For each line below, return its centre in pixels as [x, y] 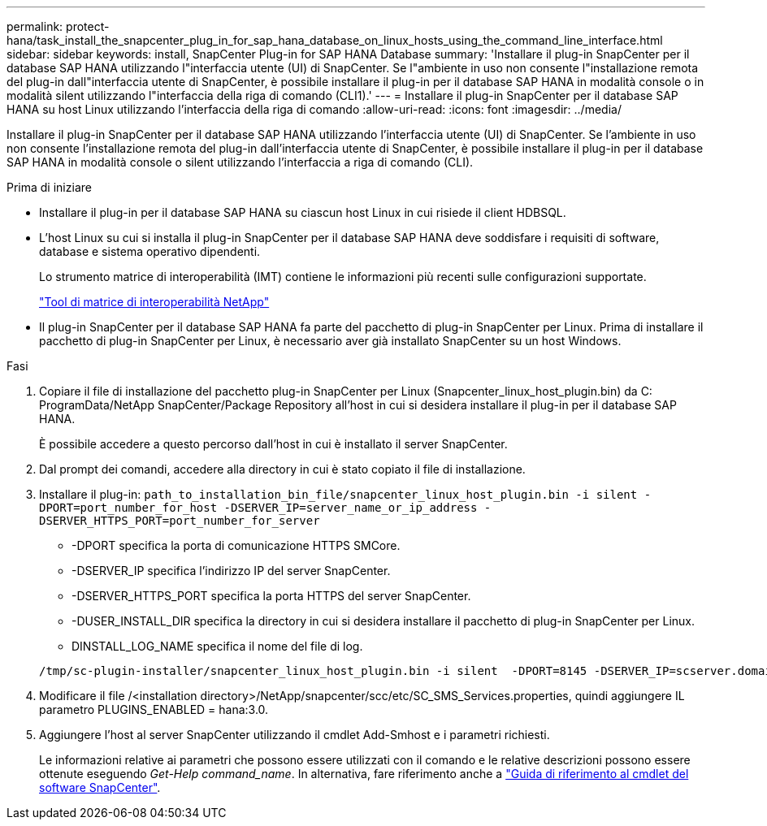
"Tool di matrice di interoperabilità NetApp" [154, 302]
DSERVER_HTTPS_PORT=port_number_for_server [180, 521]
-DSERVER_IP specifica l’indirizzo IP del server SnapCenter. [231, 571]
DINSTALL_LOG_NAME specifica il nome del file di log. [217, 646]
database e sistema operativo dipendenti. [150, 251]
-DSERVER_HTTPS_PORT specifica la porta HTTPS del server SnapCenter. [271, 596]
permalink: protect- [58, 26]
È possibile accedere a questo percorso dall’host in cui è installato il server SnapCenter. [273, 444]
